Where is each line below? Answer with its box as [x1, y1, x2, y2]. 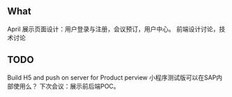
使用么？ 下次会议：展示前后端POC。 [13, 82, 120, 90]
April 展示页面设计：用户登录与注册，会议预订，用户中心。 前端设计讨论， [7, 24, 219, 33]
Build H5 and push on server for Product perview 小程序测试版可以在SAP [7, 73, 217, 82]
